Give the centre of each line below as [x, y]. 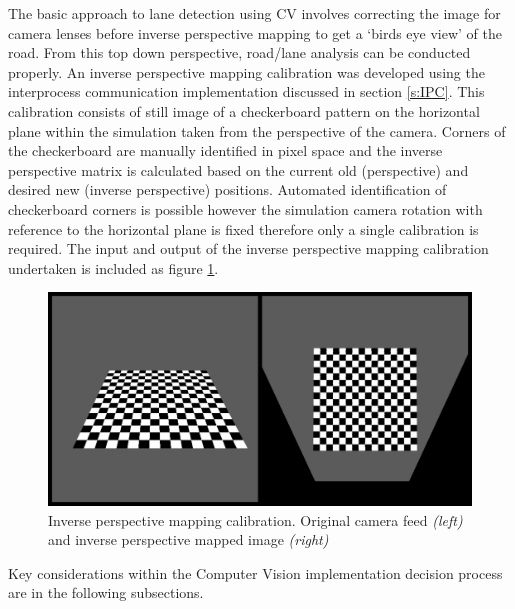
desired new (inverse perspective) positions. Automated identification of [227, 189]
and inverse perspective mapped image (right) [188, 539]
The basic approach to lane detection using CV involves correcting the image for [254, 13]
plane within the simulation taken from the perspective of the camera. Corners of [257, 130]
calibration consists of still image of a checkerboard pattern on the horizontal [244, 110]
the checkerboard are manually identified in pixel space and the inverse [225, 150]
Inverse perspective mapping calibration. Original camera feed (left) [255, 519]
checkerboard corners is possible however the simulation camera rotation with [245, 208]
